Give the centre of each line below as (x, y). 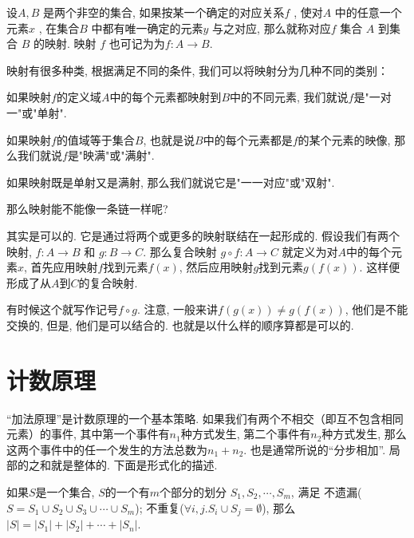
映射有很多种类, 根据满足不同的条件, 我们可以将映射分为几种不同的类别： (198, 70)
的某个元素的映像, (344, 139)
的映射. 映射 (65, 44)
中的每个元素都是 (248, 139)
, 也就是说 (169, 139)
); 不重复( (160, 507)
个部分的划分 (193, 492)
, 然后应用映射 (216, 267)
